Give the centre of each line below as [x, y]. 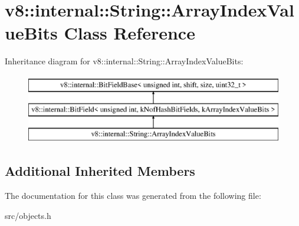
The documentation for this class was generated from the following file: [133, 196]
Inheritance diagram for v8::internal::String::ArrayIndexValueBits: [124, 61]
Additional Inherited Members [100, 171]
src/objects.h [28, 215]
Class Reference [129, 33]
